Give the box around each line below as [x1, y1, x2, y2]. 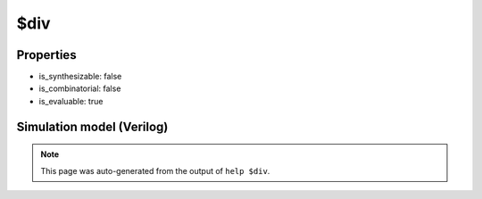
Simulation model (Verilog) [16, 119, 169, 134]
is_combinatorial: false [38, 83, 121, 94]
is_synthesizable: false [38, 71, 122, 82]
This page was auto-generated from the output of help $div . [40, 165, 270, 176]
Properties [16, 47, 77, 62]
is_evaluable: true [38, 95, 104, 106]
